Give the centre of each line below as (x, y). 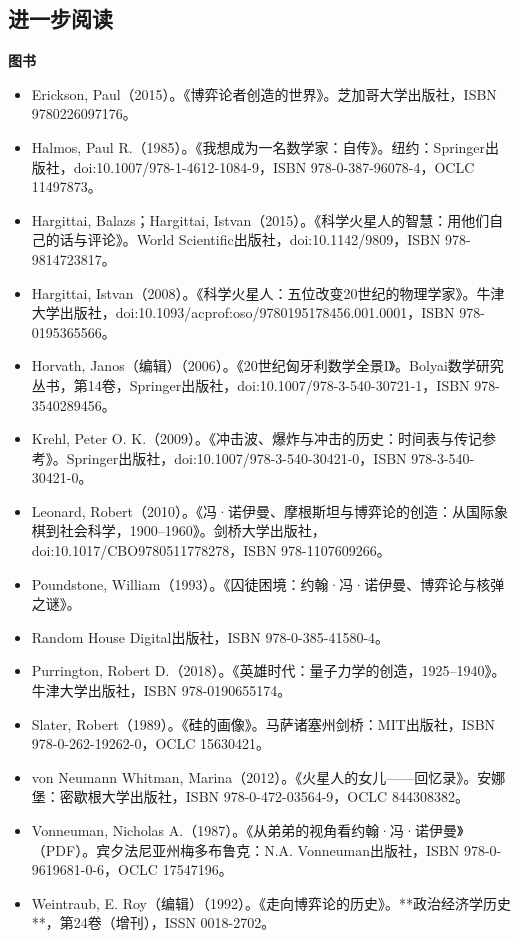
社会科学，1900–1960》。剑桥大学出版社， (192, 530)
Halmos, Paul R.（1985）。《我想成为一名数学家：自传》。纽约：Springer (258, 146)
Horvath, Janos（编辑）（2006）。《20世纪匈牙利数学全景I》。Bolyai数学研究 (267, 365)
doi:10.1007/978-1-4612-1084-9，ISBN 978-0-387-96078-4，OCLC (274, 166)
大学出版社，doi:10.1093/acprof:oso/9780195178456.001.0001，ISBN (243, 312)
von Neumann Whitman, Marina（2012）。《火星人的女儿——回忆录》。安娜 (268, 776)
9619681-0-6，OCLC (94, 869)
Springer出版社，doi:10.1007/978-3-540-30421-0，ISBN (236, 457)
